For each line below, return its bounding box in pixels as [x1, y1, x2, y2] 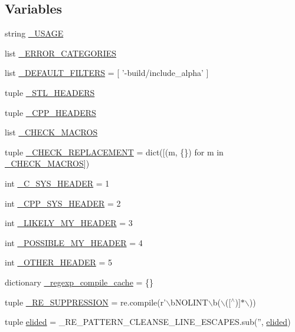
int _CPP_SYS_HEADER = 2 [5, 197, 121, 209]
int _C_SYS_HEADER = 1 [5, 177, 110, 189]
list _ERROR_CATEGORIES [5, 47, 117, 59]
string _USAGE [5, 27, 64, 39]
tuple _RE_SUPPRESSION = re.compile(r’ [5, 296, 166, 308]
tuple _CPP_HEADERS [5, 106, 96, 118]
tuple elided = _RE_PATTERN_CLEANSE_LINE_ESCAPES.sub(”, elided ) [5, 316, 291, 328]
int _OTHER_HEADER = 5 [5, 256, 113, 268]
